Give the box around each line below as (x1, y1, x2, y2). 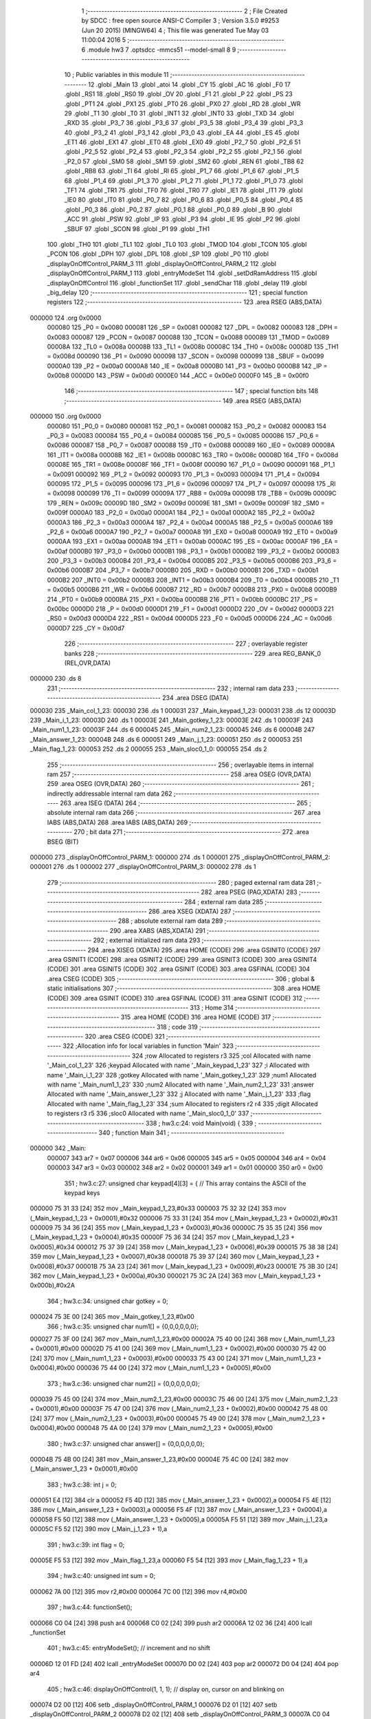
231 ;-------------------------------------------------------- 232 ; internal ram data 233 (47, 684, 295, 692)
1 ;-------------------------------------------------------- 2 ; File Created (81, 7, 288, 15)
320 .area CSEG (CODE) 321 (85, 1032, 165, 1041)
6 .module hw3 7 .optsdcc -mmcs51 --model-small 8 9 (81, 45, 236, 54)
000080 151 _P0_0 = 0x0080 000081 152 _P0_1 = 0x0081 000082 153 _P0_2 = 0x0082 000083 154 (47, 421, 326, 430)
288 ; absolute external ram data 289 (117, 917, 223, 925)
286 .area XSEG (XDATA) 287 (148, 907, 232, 915)
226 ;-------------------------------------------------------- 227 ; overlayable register (64, 639, 308, 648)
